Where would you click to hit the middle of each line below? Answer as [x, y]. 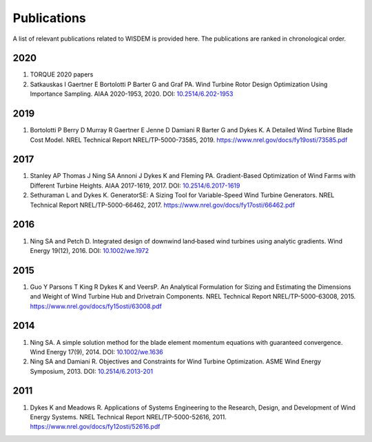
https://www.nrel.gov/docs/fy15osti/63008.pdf [96, 306]
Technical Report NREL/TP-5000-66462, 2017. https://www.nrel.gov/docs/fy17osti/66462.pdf [163, 205]
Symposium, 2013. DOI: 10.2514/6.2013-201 [92, 371]
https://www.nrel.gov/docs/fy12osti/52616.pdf [95, 427]
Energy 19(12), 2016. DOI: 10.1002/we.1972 [90, 250]
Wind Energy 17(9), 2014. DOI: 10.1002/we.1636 [96, 352]
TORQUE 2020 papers [62, 74]
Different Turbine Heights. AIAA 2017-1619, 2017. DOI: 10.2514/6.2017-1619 [135, 185]
